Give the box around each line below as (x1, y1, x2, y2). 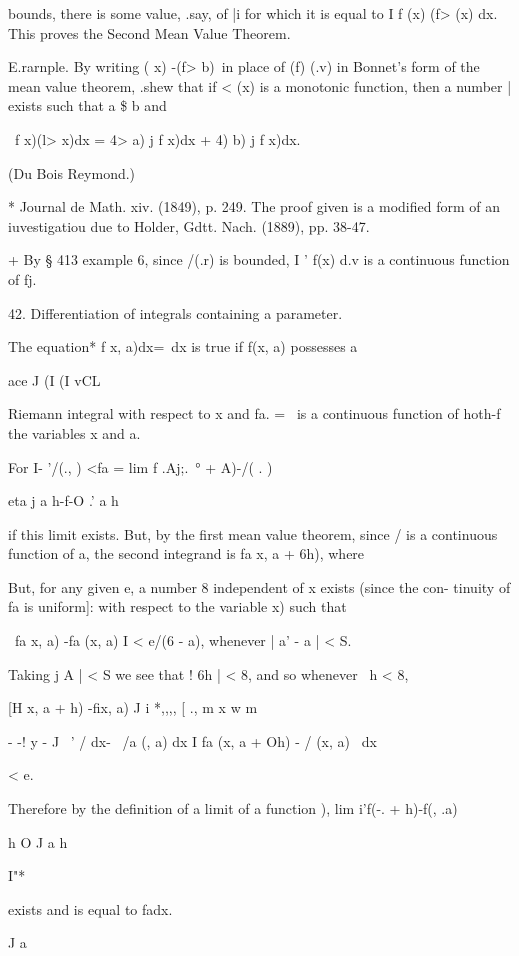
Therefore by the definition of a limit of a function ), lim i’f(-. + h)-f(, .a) (8, 798, 458, 819)
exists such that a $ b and (8, 95, 167, 116)
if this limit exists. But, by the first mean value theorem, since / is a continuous (8, 523, 498, 544)
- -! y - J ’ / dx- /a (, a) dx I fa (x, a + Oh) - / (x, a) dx (8, 730, 377, 751)
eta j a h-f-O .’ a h (8, 490, 119, 511)
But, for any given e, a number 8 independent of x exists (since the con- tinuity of (8, 576, 511, 597)
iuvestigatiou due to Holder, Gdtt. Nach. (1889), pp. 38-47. (8, 215, 370, 236)
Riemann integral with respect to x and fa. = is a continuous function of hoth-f (8, 403, 501, 424)
